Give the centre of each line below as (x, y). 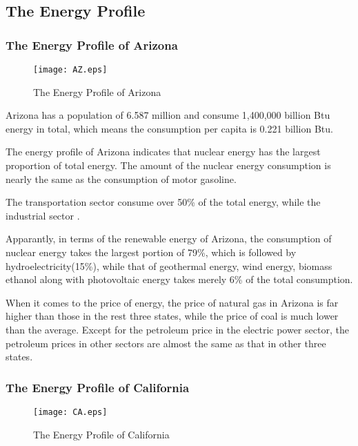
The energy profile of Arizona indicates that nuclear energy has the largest (163, 152)
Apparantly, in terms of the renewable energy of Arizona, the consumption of (169, 239)
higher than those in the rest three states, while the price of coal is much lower (172, 316)
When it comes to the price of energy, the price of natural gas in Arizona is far (172, 302)
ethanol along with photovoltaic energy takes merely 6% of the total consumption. (179, 279)
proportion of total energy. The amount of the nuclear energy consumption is (168, 165)
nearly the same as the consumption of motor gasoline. (121, 178)
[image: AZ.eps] (70, 70)
